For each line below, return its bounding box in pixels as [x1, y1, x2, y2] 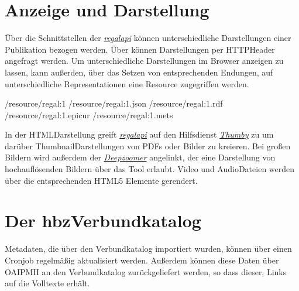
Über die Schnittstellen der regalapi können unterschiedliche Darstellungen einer [5, 32, 291, 44]
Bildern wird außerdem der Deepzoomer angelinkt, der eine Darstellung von [5, 151, 276, 163]
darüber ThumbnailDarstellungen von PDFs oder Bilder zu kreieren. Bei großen [5, 139, 291, 152]
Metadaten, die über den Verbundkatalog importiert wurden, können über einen [5, 242, 292, 255]
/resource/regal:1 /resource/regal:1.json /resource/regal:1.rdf [5, 97, 223, 109]
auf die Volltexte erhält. [5, 277, 90, 289]
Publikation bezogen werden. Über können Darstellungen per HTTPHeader [5, 43, 275, 55]
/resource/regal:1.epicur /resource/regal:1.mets [5, 108, 173, 121]
